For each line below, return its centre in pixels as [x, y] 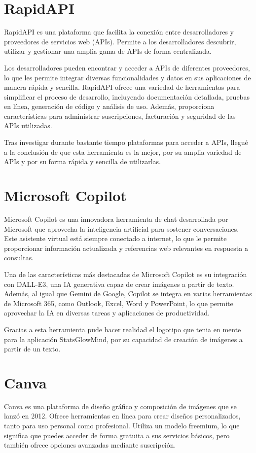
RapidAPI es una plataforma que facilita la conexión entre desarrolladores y [119, 32]
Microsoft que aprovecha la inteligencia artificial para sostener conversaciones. [122, 228]
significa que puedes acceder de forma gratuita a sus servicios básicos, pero [117, 435]
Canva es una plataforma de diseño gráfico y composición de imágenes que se [120, 406]
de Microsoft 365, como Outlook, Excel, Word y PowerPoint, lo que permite [119, 303]
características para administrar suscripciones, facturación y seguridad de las [120, 116]
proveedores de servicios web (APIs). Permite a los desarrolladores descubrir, [120, 41]
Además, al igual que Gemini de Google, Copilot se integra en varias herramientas [128, 294]
